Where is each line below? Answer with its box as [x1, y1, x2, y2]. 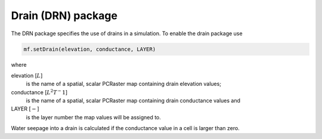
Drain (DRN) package [11, 9, 117, 22]
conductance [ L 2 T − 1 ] [11, 88, 68, 95]
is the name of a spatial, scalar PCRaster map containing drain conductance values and [26, 97, 241, 104]
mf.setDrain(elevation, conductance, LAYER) [23, 45, 156, 52]
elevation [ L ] [11, 72, 43, 79]
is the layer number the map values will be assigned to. [26, 113, 161, 121]
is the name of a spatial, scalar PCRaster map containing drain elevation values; [26, 81, 222, 88]
